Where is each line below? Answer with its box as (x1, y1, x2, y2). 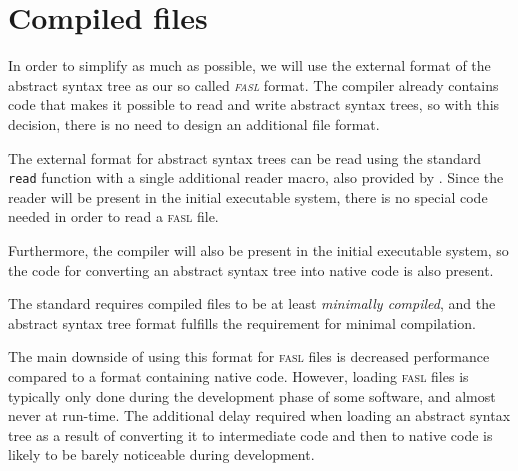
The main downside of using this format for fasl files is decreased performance (8, 346, 490, 367)
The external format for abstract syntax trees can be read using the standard (8, 147, 482, 168)
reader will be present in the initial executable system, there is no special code (8, 186, 488, 207)
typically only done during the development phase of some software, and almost (8, 385, 496, 406)
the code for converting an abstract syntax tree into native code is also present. (8, 259, 494, 280)
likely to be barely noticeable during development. (8, 444, 315, 465)
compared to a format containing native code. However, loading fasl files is (8, 365, 469, 386)
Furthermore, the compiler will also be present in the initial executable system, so (8, 239, 509, 260)
